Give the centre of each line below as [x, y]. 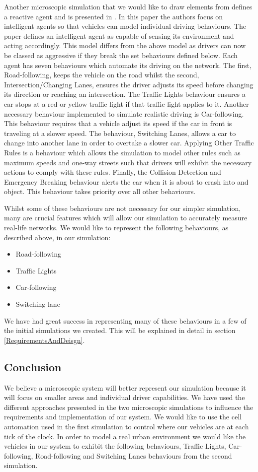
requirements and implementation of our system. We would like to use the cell [123, 417]
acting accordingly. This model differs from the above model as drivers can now [125, 45]
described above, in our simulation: [57, 237]
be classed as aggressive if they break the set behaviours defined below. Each [121, 55]
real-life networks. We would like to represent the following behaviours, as [116, 228]
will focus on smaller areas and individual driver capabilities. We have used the [125, 397]
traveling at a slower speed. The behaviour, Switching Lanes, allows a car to [120, 133]
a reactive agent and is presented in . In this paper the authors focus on [113, 16]
